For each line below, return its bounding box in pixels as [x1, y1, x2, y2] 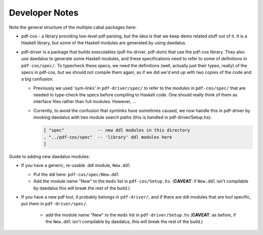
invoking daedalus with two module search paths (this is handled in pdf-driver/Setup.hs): [33, 114, 212, 120]
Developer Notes [9, 7, 79, 18]
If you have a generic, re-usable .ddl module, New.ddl [21, 163, 131, 168]
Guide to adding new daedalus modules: [9, 153, 90, 159]
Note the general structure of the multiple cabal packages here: [9, 24, 136, 30]
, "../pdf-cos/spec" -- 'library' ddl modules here [43, 134, 172, 140]
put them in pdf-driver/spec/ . [21, 201, 88, 207]
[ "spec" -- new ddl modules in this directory [43, 127, 190, 133]
